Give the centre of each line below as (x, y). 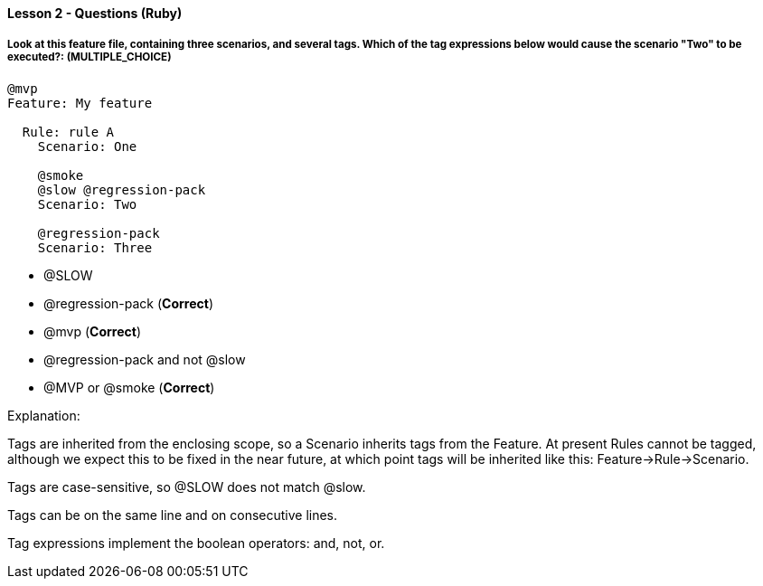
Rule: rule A (68, 132)
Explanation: (44, 415)
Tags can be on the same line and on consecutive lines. (173, 515)
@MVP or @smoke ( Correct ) (129, 387)
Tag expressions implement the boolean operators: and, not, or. (196, 543)
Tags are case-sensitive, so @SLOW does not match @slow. (187, 487)
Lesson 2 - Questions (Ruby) (95, 13)
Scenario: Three (95, 247)
